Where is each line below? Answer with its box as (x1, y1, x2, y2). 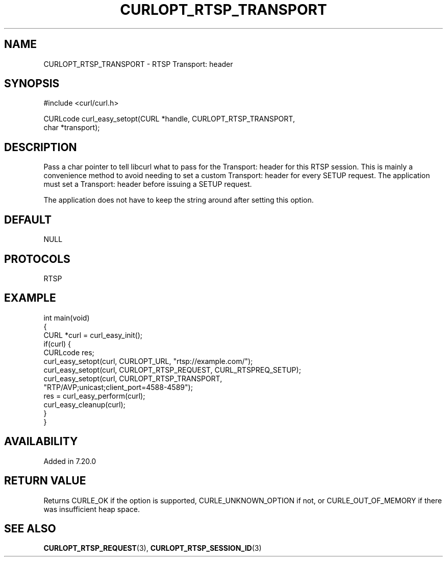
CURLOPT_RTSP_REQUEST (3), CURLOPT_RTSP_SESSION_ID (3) (43, 544, 262, 553)
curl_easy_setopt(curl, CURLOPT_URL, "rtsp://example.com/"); (43, 356, 253, 365)
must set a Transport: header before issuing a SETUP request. (43, 180, 252, 189)
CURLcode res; (43, 348, 94, 357)
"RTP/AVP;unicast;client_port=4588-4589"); (43, 382, 193, 392)
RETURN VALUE (4, 474, 86, 487)
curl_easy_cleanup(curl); (43, 400, 126, 409)
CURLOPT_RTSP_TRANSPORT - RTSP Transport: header (43, 59, 233, 68)
